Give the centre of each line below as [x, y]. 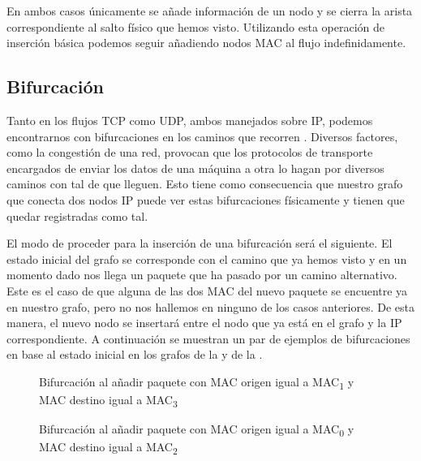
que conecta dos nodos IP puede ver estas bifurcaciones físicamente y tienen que [206, 199]
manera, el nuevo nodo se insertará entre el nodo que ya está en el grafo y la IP [204, 323]
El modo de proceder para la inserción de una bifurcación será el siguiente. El [200, 243]
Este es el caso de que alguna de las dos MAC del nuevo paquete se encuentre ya [207, 290]
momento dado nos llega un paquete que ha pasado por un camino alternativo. [202, 275]
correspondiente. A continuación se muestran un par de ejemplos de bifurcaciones [208, 338]
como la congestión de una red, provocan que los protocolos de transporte [190, 152]
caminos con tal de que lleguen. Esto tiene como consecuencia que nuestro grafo [205, 184]
